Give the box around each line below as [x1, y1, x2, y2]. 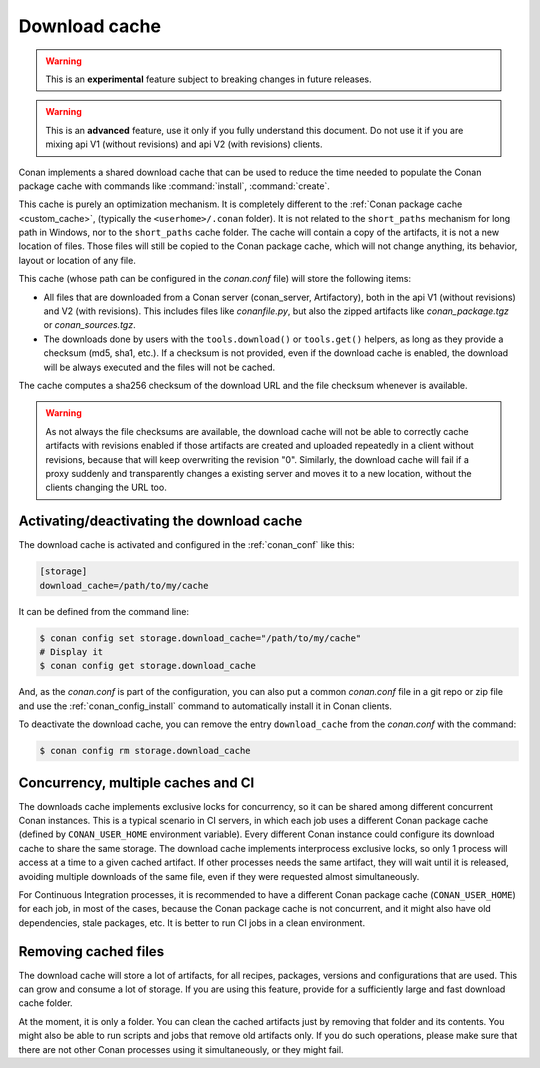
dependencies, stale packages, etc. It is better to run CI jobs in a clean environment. [18, 916, 365, 929]
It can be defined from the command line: [18, 605, 190, 617]
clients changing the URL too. [45, 481, 167, 494]
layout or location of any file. [18, 254, 137, 266]
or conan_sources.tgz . [43, 319, 136, 331]
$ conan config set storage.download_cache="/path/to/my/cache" [39, 632, 362, 644]
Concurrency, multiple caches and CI [18, 774, 255, 791]
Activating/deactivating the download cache [18, 513, 303, 530]
